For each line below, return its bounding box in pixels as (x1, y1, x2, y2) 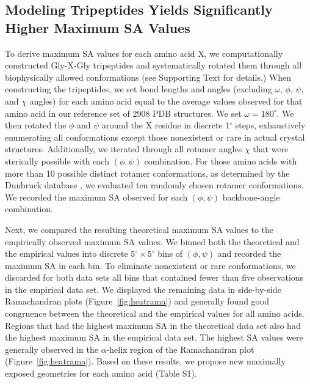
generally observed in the (5, 342, 98, 355)
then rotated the (5, 119, 67, 131)
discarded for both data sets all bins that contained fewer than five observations (5, 271, 304, 284)
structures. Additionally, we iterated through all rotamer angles (5, 142, 242, 155)
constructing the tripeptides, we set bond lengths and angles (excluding (5, 83, 272, 95)
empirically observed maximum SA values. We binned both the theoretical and (5, 235, 300, 248)
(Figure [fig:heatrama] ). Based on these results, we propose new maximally (5, 355, 286, 367)
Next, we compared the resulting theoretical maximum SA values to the (5, 223, 274, 235)
